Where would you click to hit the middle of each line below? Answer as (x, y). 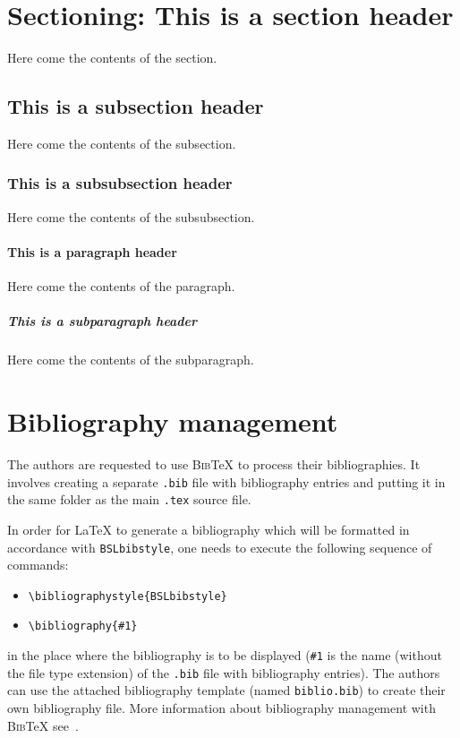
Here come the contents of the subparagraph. (131, 360)
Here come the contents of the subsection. (122, 143)
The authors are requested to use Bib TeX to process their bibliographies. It (214, 464)
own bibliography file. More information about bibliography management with (221, 708)
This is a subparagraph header (102, 321)
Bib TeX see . (43, 725)
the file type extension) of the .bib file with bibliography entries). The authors (224, 672)
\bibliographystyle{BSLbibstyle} (128, 596)
